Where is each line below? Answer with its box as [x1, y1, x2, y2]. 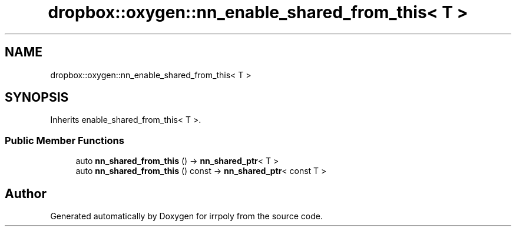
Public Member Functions [5, 134, 124, 146]
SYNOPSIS [5, 90, 69, 105]
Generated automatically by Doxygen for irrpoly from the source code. [50, 211, 323, 222]
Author [5, 186, 47, 201]
